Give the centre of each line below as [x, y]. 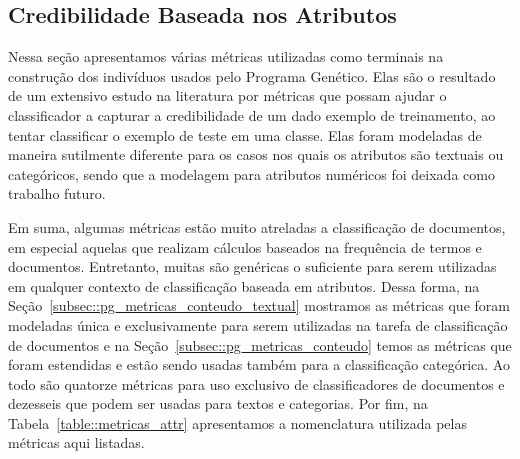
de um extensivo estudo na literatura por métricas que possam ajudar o [227, 95]
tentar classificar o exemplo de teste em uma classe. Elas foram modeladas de [245, 134]
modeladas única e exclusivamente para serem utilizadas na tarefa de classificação [258, 324]
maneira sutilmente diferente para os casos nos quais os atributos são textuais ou [256, 154]
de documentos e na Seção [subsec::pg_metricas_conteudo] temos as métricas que [260, 344]
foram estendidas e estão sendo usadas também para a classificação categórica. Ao [259, 364]
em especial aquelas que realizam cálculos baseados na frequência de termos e [245, 246]
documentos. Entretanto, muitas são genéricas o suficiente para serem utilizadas [252, 266]
